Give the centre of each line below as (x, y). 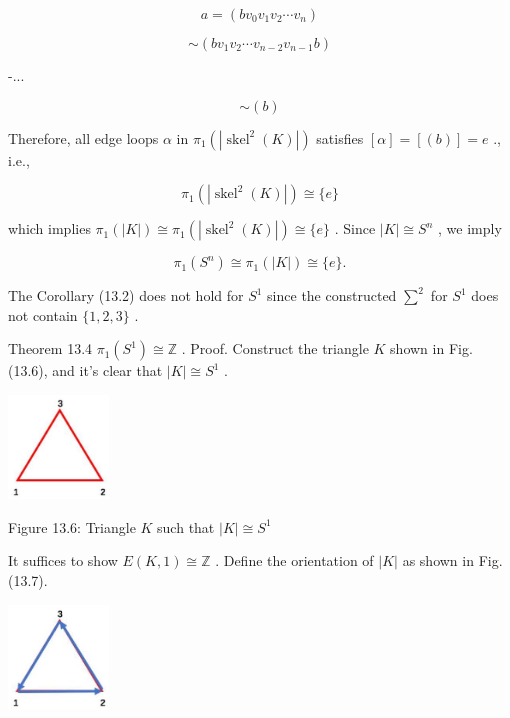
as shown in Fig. (452, 560)
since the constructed (332, 295)
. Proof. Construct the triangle (275, 348)
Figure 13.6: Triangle (72, 526)
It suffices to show (63, 560)
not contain (43, 314)
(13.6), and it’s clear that (85, 370)
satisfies (340, 137)
